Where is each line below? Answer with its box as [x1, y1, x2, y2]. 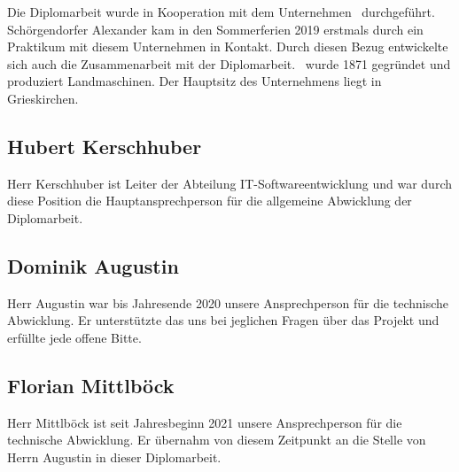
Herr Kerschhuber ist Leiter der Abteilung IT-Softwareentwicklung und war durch [7, 174, 452, 192]
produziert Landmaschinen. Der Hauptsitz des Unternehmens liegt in [7, 72, 382, 90]
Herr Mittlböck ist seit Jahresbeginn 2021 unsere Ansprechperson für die [7, 413, 402, 431]
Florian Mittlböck [7, 371, 175, 398]
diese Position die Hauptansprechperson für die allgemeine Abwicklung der [7, 191, 412, 210]
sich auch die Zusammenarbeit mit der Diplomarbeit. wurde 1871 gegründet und [7, 54, 451, 73]
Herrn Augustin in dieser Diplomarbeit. [7, 447, 222, 466]
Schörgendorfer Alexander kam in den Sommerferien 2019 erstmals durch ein [7, 19, 424, 38]
